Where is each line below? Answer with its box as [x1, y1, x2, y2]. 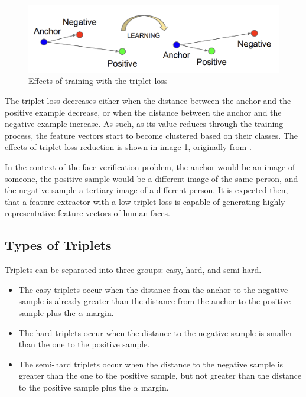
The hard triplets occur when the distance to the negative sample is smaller [18, 326, 293, 339]
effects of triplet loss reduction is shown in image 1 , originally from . [5, 141, 252, 153]
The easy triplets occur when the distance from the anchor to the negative [18, 283, 288, 295]
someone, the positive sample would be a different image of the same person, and [5, 172, 298, 184]
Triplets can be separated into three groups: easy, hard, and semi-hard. [5, 263, 262, 276]
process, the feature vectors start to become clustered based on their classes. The [5, 129, 298, 141]
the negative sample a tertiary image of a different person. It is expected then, [5, 184, 288, 196]
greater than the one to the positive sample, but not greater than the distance [18, 369, 302, 382]
